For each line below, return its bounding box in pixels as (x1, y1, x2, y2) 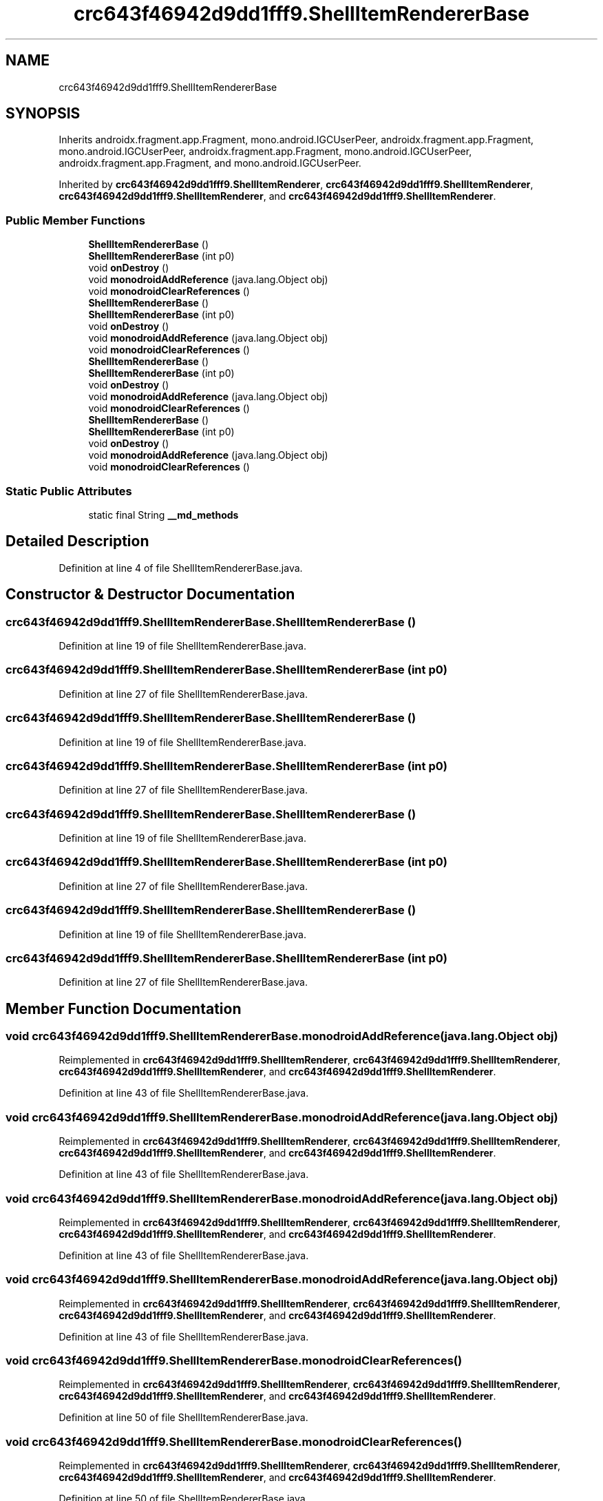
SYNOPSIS (6, 105, 81, 123)
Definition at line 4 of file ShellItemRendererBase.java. (59, 561, 303, 574)
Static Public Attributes (6, 484, 132, 498)
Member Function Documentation (6, 1000, 242, 1017)
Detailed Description (6, 532, 149, 550)
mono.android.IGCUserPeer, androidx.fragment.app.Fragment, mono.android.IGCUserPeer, (59, 145, 472, 158)
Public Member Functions (6, 213, 145, 227)
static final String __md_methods (88, 508, 239, 521)
